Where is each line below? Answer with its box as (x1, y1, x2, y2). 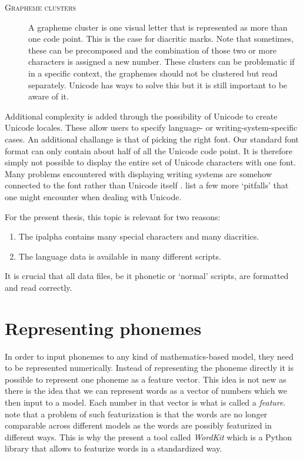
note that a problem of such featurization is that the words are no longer (5, 407, 268, 420)
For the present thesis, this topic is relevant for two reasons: (5, 210, 221, 223)
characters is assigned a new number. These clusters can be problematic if (28, 55, 295, 68)
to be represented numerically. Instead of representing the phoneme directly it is (5, 361, 294, 374)
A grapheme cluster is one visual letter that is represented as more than (28, 21, 288, 33)
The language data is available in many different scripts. (18, 250, 221, 262)
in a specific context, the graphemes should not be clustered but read (28, 67, 278, 79)
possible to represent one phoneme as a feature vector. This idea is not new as (5, 373, 287, 385)
